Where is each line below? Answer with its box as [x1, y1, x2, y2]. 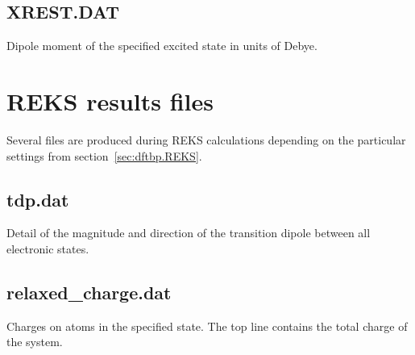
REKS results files [6, 84, 214, 117]
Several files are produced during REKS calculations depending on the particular [6, 131, 406, 148]
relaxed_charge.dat [6, 279, 172, 304]
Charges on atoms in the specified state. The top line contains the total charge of [6, 317, 408, 334]
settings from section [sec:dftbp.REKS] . [6, 147, 202, 164]
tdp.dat [6, 186, 69, 211]
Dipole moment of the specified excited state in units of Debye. [6, 37, 317, 54]
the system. [6, 333, 63, 350]
